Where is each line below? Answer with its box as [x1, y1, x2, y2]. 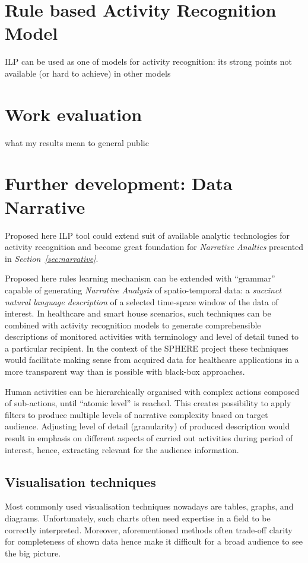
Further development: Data [5, 171, 233, 195]
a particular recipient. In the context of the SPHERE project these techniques [5, 341, 288, 354]
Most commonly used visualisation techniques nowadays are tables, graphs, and [5, 500, 294, 513]
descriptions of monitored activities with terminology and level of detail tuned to [5, 330, 299, 343]
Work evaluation [5, 102, 142, 126]
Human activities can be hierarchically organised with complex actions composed [5, 385, 300, 397]
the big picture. [5, 546, 61, 559]
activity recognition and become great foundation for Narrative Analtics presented [5, 241, 304, 253]
